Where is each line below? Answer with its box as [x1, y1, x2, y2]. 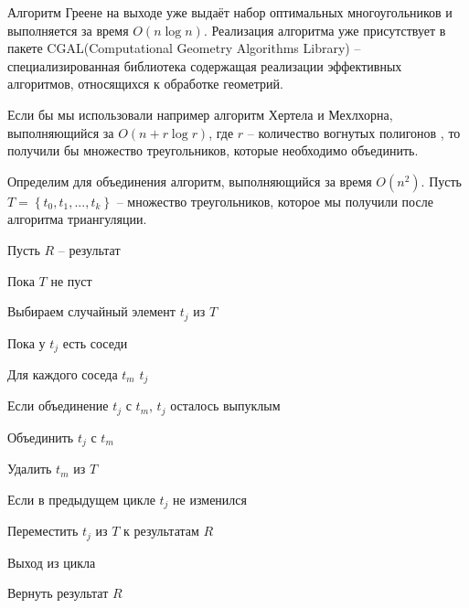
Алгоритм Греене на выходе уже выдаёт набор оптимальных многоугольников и [7, 3, 453, 21]
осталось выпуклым [170, 396, 281, 415]
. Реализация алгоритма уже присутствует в [203, 20, 446, 39]
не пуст [50, 271, 92, 290]
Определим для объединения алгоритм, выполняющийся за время [7, 171, 372, 190]
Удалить [7, 459, 52, 478]
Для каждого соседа [7, 365, 118, 384]
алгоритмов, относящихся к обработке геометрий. [7, 74, 283, 93]
